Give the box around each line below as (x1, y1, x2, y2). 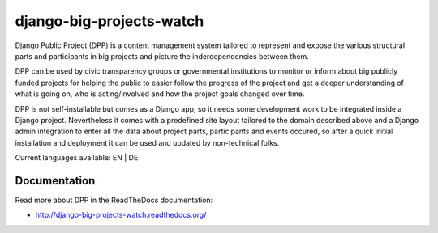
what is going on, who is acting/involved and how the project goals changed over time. (15, 89, 305, 99)
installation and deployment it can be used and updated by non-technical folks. (15, 138, 280, 147)
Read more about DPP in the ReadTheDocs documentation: (15, 195, 213, 205)
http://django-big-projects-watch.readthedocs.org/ (35, 210, 207, 220)
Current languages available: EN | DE (15, 153, 139, 163)
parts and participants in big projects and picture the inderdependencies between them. (15, 51, 310, 61)
